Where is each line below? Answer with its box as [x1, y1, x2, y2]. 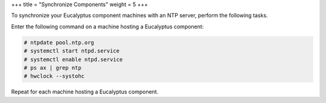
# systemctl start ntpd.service [24, 48, 120, 54]
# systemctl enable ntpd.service [24, 56, 123, 63]
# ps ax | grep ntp [24, 64, 81, 71]
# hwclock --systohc [24, 73, 85, 80]
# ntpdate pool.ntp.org [24, 39, 95, 46]
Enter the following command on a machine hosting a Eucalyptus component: [11, 23, 204, 30]
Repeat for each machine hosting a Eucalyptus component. [11, 88, 159, 96]
